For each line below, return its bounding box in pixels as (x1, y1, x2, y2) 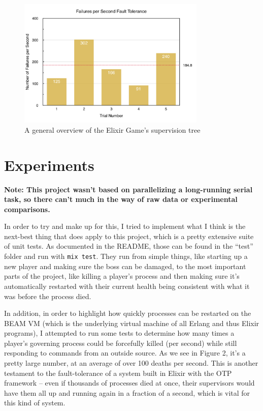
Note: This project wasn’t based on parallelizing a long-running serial (4, 184, 253, 194)
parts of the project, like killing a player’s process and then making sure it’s (4, 271, 240, 281)
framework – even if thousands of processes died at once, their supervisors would (4, 377, 255, 388)
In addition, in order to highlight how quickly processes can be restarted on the (4, 308, 251, 318)
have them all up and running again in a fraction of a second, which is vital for (4, 387, 250, 398)
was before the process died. (4, 290, 91, 301)
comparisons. (4, 203, 50, 214)
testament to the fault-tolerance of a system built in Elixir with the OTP (4, 367, 232, 378)
